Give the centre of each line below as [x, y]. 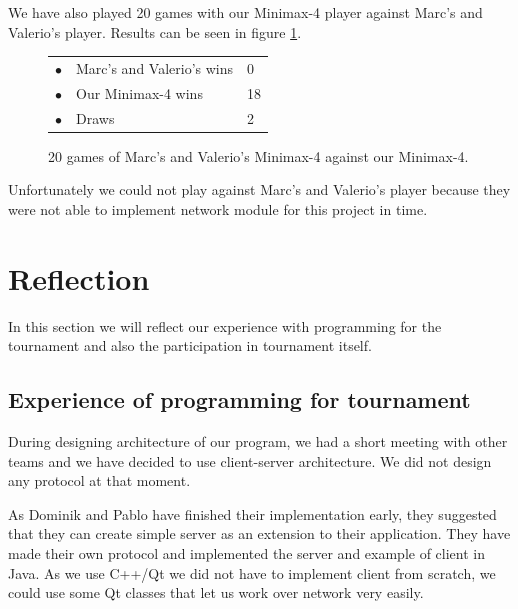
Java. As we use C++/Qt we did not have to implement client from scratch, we [252, 572]
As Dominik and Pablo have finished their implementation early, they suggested [252, 513]
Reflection [79, 277]
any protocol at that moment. [99, 480]
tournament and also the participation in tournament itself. [190, 345]
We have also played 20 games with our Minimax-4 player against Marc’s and [245, 12]
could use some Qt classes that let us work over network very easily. [216, 592]
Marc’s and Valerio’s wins [155, 67]
